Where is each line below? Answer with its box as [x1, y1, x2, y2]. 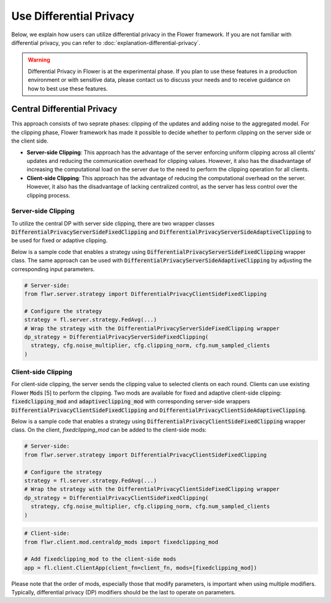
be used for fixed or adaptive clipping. [11, 237, 108, 244]
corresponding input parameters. [11, 265, 95, 273]
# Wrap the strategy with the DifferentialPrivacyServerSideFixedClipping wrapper [24, 325, 280, 332]
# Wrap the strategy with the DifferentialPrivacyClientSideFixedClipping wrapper [24, 486, 280, 493]
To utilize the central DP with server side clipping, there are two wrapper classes [11, 219, 215, 227]
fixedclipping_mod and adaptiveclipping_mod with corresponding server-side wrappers [11, 398, 251, 405]
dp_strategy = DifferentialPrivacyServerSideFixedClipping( [24, 333, 209, 341]
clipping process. [26, 191, 70, 199]
